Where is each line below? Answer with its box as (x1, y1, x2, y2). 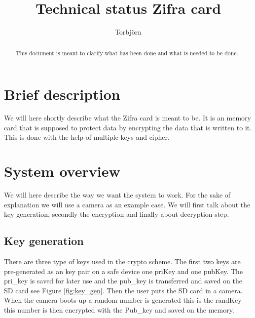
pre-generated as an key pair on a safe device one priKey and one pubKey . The (4, 266, 243, 276)
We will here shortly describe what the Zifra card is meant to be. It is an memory (4, 113, 252, 123)
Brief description (4, 84, 120, 104)
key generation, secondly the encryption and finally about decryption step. (4, 209, 229, 219)
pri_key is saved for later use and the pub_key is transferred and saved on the (4, 276, 242, 286)
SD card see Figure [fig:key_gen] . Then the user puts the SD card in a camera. (4, 285, 243, 295)
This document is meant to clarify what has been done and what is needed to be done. (15, 48, 238, 57)
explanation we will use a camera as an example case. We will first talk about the (4, 199, 251, 209)
